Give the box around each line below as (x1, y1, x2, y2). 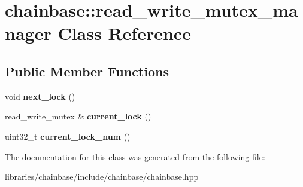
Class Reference (57, 21, 191, 45)
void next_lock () (5, 90, 75, 102)
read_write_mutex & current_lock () (5, 110, 151, 122)
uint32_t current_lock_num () (5, 130, 131, 142)
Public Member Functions (5, 62, 169, 80)
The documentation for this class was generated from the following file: (5, 150, 265, 163)
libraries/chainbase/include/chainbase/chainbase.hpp (5, 170, 199, 183)
